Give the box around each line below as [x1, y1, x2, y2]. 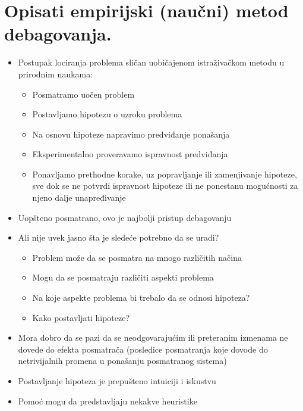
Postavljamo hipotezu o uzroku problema [32, 108, 182, 120]
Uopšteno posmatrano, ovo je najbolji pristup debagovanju [18, 211, 232, 223]
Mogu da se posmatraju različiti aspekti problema [32, 271, 214, 284]
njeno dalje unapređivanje [32, 191, 126, 204]
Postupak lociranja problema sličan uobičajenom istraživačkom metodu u [18, 56, 285, 68]
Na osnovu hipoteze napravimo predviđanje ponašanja [32, 127, 230, 140]
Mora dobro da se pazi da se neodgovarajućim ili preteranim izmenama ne [18, 331, 288, 344]
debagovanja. [4, 21, 112, 46]
